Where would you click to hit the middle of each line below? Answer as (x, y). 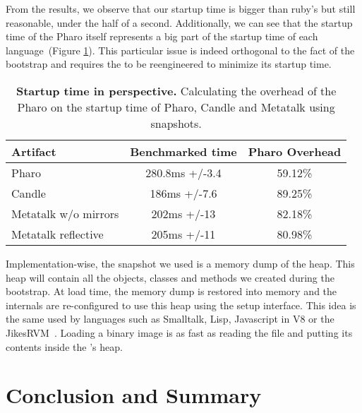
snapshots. (176, 123)
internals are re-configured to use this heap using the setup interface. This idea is (181, 305)
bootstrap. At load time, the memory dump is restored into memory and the (171, 291)
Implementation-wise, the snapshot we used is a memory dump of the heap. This (180, 263)
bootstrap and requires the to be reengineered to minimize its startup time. (169, 64)
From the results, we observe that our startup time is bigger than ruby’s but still (181, 8)
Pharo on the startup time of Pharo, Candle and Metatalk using (176, 107)
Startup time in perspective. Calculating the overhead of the (176, 90)
